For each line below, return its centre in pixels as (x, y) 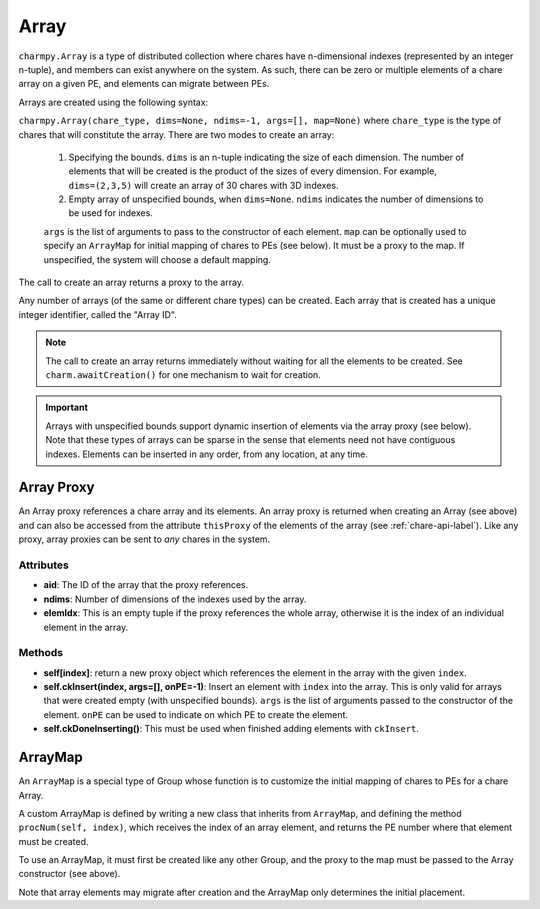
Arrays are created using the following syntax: (113, 102)
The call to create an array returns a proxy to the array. (131, 282)
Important (67, 407)
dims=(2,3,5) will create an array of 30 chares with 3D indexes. (203, 185)
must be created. (53, 841)
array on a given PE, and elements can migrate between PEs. (144, 84)
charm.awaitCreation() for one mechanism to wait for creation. (183, 374)
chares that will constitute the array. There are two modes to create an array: (176, 134)
